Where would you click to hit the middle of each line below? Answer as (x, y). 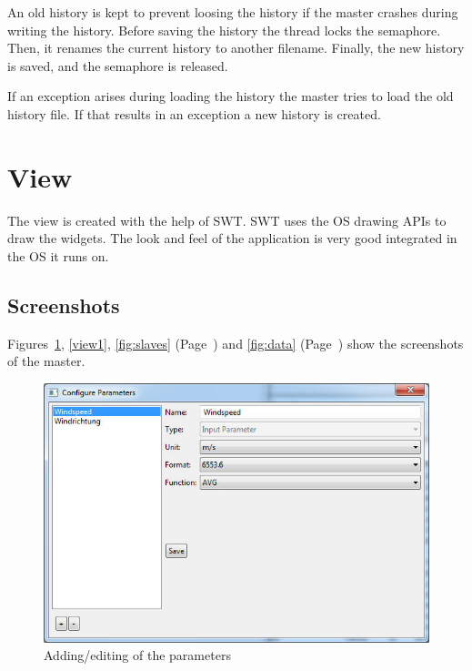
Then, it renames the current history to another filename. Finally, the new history (236, 48)
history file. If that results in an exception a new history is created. (194, 113)
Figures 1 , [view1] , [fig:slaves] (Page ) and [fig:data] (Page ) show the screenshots (236, 343)
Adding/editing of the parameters (137, 655)
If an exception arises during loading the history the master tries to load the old (231, 96)
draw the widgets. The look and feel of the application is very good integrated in (232, 238)
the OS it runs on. (58, 255)
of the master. (46, 361)
